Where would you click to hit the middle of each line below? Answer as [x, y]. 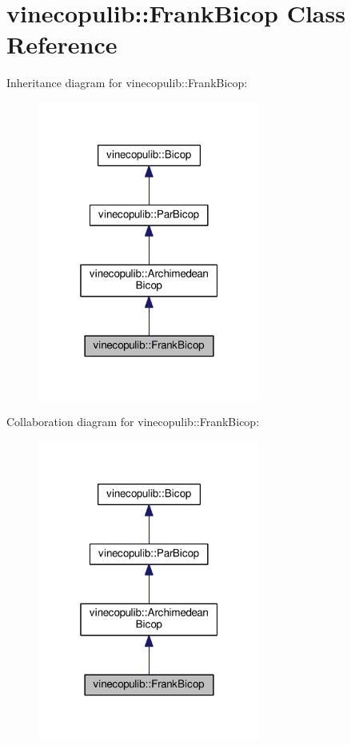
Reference [62, 44]
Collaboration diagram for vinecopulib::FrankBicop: [133, 422]
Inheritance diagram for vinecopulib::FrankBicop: [127, 83]
